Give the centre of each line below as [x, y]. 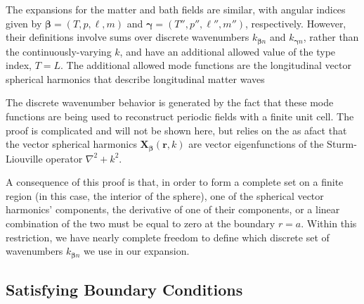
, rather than [331, 37]
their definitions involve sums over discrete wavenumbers [128, 37]
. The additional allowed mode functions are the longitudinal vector [206, 65]
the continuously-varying [59, 51]
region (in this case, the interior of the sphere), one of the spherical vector [165, 195]
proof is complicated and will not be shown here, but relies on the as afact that [176, 130]
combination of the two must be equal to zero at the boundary [141, 223]
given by [24, 23]
